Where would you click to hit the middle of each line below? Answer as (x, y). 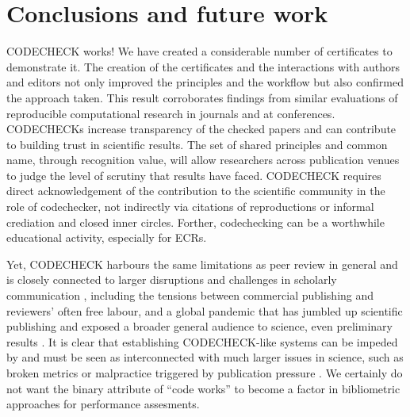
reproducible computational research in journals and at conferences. (171, 113)
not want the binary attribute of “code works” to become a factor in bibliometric (203, 388)
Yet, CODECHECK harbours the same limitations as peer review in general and (202, 264)
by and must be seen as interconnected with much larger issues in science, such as (205, 357)
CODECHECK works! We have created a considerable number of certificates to (199, 51)
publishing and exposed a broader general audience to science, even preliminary (199, 326)
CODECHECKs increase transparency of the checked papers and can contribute (201, 129)
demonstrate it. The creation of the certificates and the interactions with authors (203, 66)
